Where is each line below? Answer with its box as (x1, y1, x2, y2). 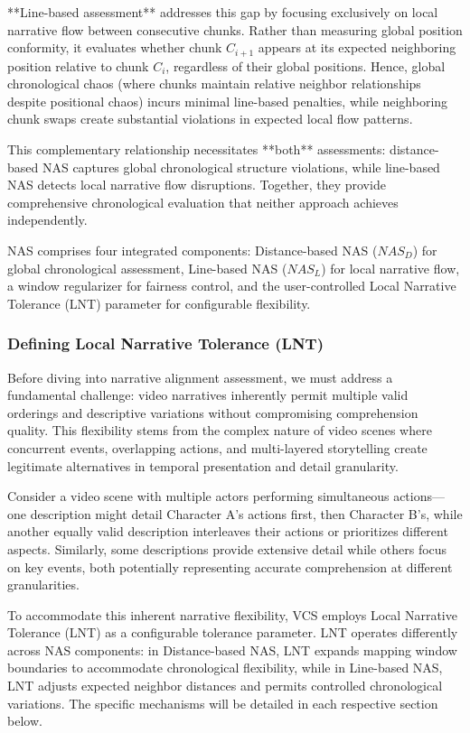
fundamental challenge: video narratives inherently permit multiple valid (7, 385, 409, 404)
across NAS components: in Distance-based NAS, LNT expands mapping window (7, 640, 457, 659)
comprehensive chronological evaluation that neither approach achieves (7, 192, 399, 211)
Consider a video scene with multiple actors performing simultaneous (7, 487, 390, 506)
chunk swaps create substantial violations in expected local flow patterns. (7, 109, 413, 128)
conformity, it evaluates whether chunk (7, 38, 222, 57)
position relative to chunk (7, 56, 149, 75)
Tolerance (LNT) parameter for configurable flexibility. (7, 293, 311, 312)
